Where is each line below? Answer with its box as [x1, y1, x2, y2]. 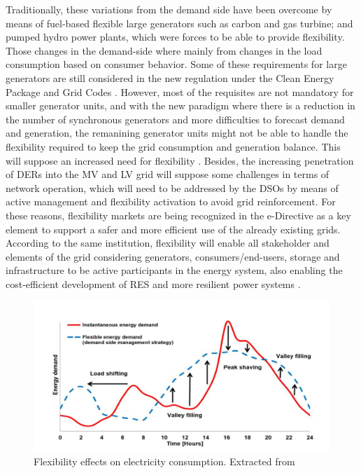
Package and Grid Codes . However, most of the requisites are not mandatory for [6, 84, 354, 99]
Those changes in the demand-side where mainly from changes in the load [6, 43, 323, 57]
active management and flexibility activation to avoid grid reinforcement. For [6, 194, 336, 209]
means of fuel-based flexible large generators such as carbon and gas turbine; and [6, 15, 353, 30]
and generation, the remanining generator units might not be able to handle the [6, 125, 348, 140]
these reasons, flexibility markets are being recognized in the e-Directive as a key [6, 207, 351, 222]
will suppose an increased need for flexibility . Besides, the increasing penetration [6, 153, 354, 167]
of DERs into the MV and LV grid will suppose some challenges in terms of [6, 167, 330, 181]
